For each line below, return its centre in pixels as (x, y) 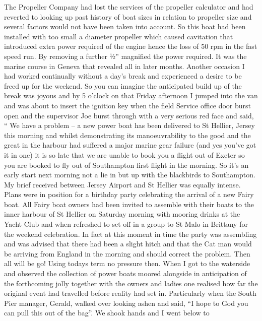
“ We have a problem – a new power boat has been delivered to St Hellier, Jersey (129, 125)
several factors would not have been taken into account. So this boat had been (125, 26)
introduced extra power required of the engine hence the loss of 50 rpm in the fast (131, 46)
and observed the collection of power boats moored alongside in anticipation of (125, 273)
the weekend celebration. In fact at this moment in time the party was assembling (130, 234)
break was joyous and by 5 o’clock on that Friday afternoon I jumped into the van (131, 95)
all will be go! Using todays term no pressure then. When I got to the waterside (127, 263)
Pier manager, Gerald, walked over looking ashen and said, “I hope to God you (126, 303)
